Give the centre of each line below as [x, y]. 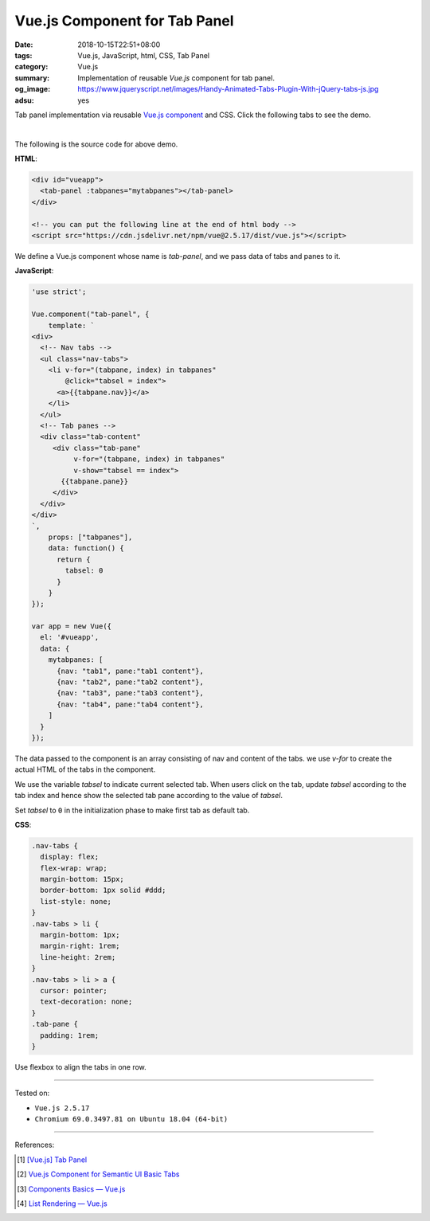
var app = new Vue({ [71, 626]
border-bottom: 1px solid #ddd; [103, 890]
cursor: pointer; [74, 990]
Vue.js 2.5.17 [62, 1108]
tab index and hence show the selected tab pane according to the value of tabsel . [149, 796]
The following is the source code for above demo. [96, 144]
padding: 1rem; [70, 1035]
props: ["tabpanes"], [90, 537]
